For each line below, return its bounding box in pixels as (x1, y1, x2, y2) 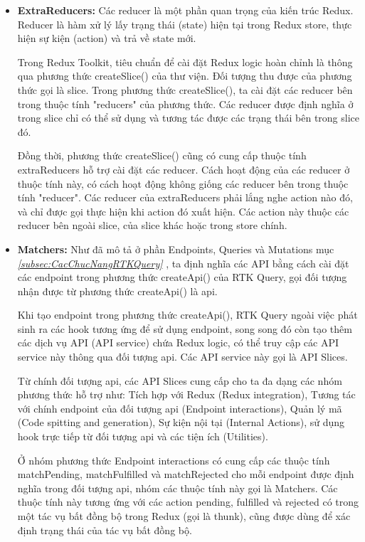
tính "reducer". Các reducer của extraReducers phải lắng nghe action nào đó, (17, 190, 353, 205)
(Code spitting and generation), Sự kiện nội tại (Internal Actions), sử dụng (17, 415, 345, 430)
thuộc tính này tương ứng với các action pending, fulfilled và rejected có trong (17, 494, 359, 509)
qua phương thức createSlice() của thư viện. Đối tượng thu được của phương (17, 68, 352, 83)
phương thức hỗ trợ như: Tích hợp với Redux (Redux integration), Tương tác (17, 387, 356, 402)
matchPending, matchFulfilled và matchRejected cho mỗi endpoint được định (17, 467, 354, 482)
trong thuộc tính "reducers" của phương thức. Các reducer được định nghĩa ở (17, 96, 354, 111)
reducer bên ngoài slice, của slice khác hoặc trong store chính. (17, 218, 287, 233)
